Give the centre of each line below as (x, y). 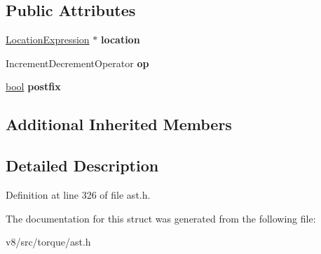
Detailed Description (82, 165)
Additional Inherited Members (119, 124)
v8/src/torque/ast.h (48, 242)
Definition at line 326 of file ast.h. (78, 194)
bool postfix (33, 86)
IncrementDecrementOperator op (77, 63)
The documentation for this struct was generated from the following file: (161, 218)
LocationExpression (48, 40)
